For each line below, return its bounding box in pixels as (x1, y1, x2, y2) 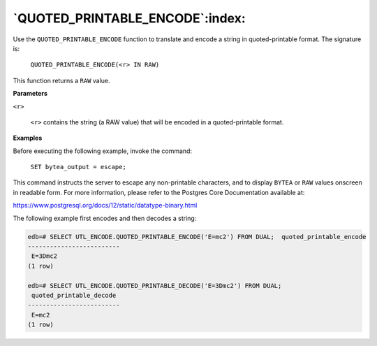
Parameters (13, 89, 48, 98)
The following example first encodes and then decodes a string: (13, 214, 197, 222)
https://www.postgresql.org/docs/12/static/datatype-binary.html (13, 201, 198, 210)
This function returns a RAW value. (13, 76, 111, 85)
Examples (13, 134, 43, 143)
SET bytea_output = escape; (30, 163, 127, 171)
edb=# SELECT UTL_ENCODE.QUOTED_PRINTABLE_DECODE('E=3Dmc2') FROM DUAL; (27, 282, 282, 289)
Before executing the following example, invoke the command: (13, 147, 192, 155)
